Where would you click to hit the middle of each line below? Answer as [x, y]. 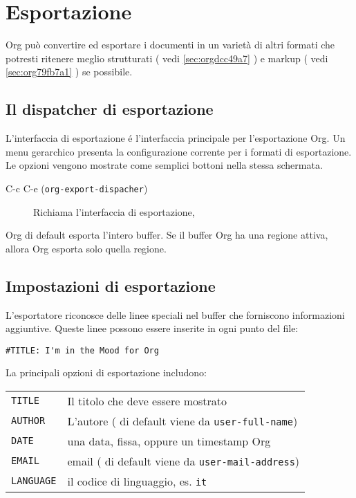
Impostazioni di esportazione [111, 285]
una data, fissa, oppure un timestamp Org [169, 441]
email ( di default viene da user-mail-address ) [184, 461]
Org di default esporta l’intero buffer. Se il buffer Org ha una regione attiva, [167, 235]
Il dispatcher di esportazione [110, 109]
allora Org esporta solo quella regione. [86, 248]
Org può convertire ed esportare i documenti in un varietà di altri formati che [170, 45]
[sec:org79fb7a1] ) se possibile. [69, 72]
